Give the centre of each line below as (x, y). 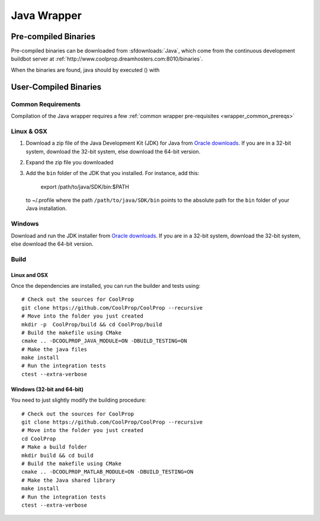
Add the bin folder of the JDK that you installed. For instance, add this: (113, 173)
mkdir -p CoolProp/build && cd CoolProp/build (92, 324)
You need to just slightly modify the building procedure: (79, 400)
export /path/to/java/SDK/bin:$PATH (85, 186)
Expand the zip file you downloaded (70, 162)
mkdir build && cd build (57, 455)
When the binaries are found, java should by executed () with (85, 70)
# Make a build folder (55, 447)
